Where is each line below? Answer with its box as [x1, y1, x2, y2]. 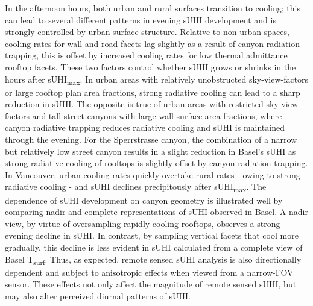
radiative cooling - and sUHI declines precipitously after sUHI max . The [5, 180, 267, 195]
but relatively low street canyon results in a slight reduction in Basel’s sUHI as [5, 145, 296, 157]
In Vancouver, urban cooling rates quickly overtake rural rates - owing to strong [5, 168, 300, 181]
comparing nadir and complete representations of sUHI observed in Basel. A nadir [5, 205, 308, 218]
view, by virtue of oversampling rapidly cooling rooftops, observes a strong [5, 217, 280, 230]
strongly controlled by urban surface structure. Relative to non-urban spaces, [5, 25, 289, 38]
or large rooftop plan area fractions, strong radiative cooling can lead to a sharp [5, 86, 300, 98]
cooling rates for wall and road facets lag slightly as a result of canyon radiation [5, 37, 300, 49]
